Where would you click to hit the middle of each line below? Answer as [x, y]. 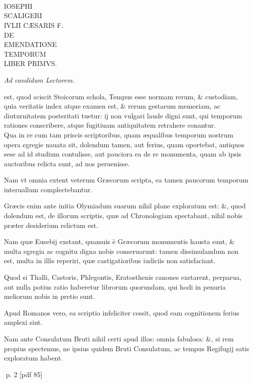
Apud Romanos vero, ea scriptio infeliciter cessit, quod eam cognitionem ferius [122, 312]
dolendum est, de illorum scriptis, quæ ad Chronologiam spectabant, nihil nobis [123, 215]
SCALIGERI [23, 15]
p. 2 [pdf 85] [24, 374]
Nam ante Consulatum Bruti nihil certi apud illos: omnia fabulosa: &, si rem [119, 338]
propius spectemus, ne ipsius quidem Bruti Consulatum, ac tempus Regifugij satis [127, 348]
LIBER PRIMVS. [31, 63]
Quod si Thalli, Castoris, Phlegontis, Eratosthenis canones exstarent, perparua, [123, 277]
